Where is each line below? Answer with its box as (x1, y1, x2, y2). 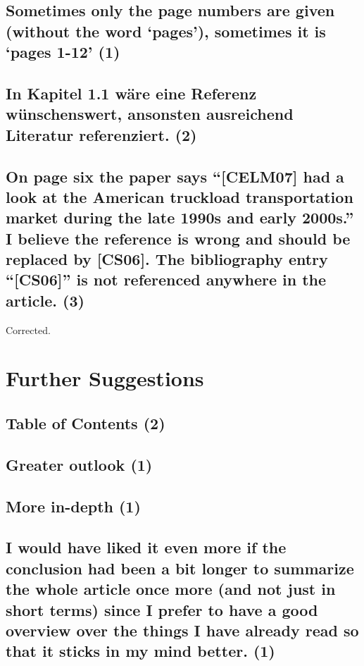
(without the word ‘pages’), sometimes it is (6, 20, 326, 42)
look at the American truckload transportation (6, 185, 353, 207)
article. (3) (6, 289, 84, 311)
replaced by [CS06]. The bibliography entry (6, 248, 328, 270)
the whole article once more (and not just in (6, 578, 336, 600)
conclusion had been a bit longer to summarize (6, 557, 354, 579)
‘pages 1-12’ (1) (6, 41, 120, 63)
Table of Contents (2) (6, 412, 165, 434)
